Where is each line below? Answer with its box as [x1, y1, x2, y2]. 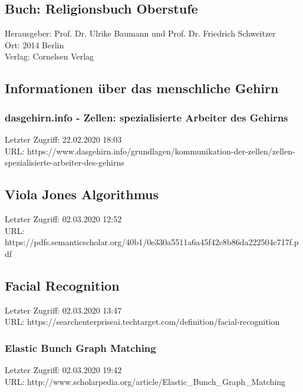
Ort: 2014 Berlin [5, 38, 64, 51]
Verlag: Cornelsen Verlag [5, 50, 94, 62]
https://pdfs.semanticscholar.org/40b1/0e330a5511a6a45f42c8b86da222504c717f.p [5, 236, 299, 248]
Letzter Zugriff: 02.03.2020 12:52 [5, 212, 122, 225]
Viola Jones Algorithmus [5, 185, 159, 203]
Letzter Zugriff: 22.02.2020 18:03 [5, 133, 122, 145]
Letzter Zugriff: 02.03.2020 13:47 [5, 304, 122, 316]
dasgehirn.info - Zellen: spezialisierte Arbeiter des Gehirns [5, 110, 288, 124]
